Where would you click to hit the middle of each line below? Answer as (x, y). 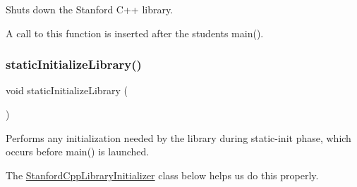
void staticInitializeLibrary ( (67, 90)
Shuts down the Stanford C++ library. (90, 9)
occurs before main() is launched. (78, 151)
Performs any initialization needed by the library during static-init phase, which (178, 137)
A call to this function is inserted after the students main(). (135, 33)
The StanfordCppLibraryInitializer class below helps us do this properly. (162, 175)
